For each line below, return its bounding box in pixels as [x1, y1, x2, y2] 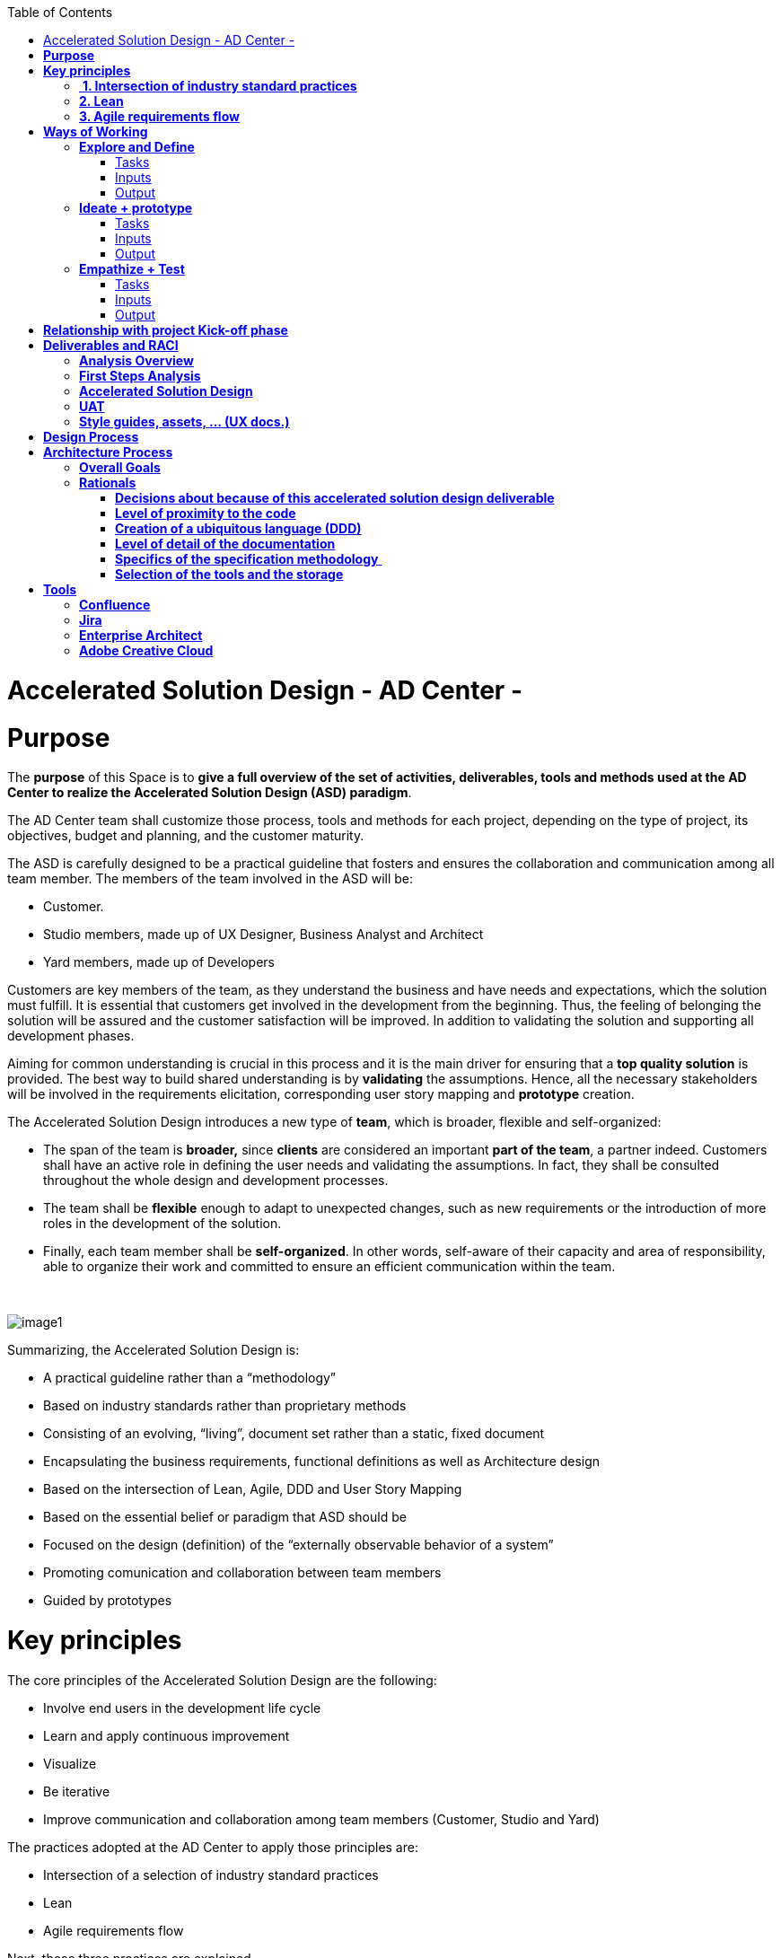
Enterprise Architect [79, 628, 203, 643]
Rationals [79, 475, 136, 490]
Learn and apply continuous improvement [43, 1727, 290, 1743]
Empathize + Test [79, 261, 185, 277]
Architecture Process [43, 444, 173, 460]
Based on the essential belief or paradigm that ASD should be [43, 1509, 407, 1525]
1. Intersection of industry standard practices [82, 78, 357, 93]
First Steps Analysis [79, 368, 201, 383]
